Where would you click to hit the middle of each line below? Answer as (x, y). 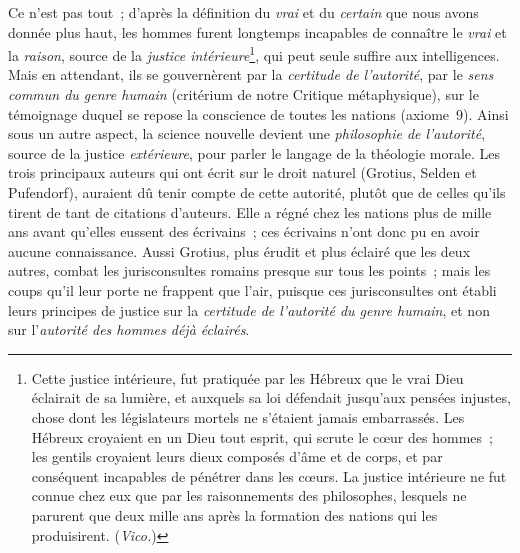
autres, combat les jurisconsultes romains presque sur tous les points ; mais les (249, 270)
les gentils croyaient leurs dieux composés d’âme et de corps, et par (237, 456)
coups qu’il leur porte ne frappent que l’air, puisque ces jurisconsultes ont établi (252, 289)
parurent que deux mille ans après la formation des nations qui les (234, 514)
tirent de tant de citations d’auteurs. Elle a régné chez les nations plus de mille (250, 211)
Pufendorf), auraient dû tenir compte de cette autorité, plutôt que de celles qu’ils (257, 192)
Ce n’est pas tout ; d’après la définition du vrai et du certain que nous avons (243, 12)
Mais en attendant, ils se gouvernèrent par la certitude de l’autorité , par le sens (251, 74)
